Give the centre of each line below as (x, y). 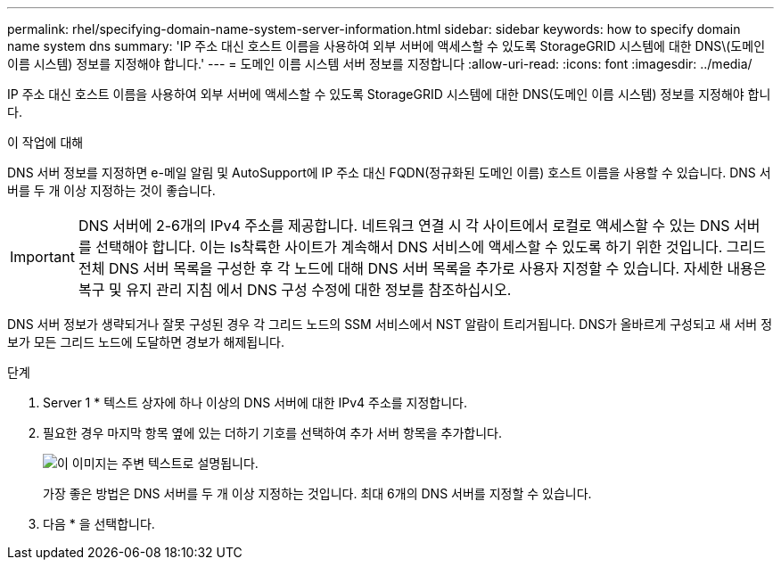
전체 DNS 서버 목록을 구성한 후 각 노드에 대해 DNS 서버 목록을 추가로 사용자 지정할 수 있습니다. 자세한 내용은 (422, 268)
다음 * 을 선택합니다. (99, 524)
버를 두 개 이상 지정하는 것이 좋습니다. (111, 190)
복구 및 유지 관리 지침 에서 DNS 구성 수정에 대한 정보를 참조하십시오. (295, 290)
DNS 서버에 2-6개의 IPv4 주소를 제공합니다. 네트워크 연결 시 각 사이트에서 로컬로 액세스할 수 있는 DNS (404, 226)
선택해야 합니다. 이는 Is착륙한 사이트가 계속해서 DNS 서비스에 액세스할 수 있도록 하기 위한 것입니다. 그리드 (431, 247)
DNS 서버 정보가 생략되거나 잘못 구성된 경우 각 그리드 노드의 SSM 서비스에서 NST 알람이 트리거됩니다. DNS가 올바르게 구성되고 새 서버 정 (390, 324)
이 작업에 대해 (45, 142)
